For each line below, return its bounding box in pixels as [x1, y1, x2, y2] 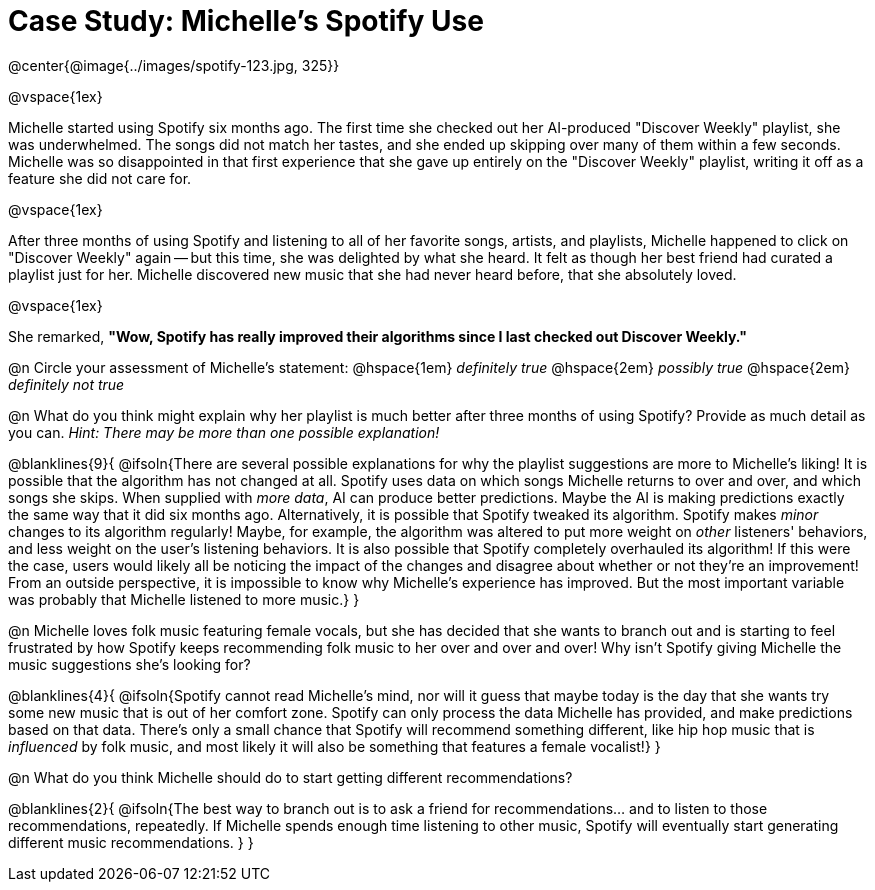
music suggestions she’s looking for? [8, 655, 251, 673]
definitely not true [8, 375, 125, 393]
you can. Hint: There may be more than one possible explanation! [8, 423, 440, 441]
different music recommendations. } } [8, 833, 254, 851]
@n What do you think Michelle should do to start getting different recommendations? [8, 768, 573, 786]
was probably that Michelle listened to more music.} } [8, 590, 360, 608]
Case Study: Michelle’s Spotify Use [8, 4, 484, 38]
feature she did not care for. [8, 169, 192, 187]
